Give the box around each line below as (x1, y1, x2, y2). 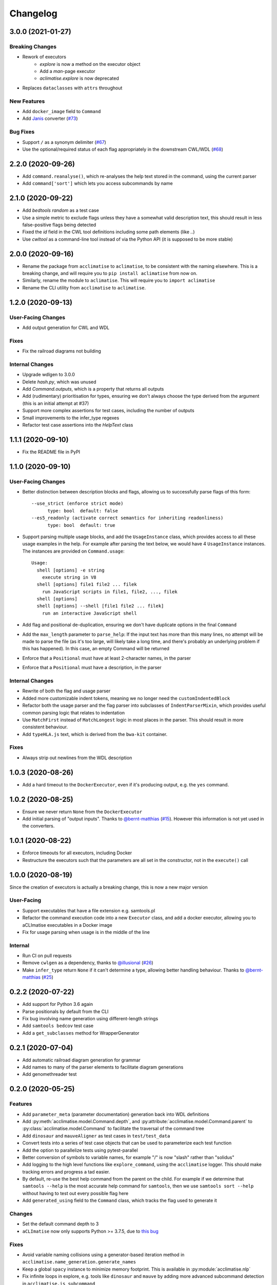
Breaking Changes (9, 43, 57, 50)
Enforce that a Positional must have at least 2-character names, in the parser (22, 655, 191, 661)
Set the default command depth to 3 (22, 1221, 99, 1227)
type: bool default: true (47, 522, 115, 528)
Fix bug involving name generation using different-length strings (22, 1015, 159, 1021)
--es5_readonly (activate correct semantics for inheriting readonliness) (31, 515, 224, 521)
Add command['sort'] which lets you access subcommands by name (22, 180, 173, 187)
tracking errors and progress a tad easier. (22, 1168, 110, 1174)
